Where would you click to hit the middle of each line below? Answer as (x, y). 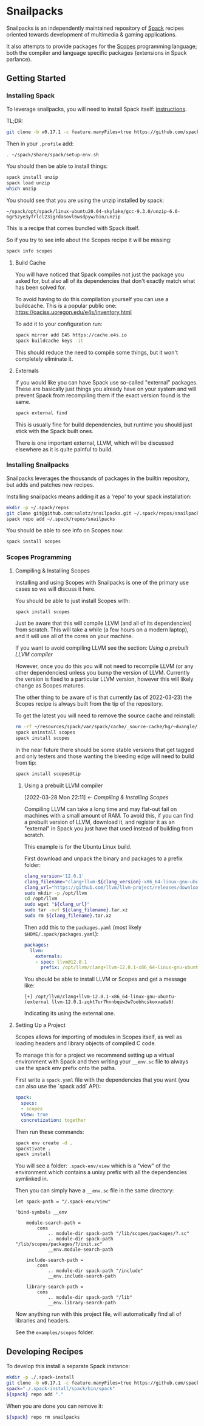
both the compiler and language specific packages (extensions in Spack (97, 52)
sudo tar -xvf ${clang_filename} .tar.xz (76, 910)
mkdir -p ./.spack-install (40, 1377)
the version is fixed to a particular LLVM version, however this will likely (104, 679)
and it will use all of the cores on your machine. (74, 636)
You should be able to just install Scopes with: (73, 600)
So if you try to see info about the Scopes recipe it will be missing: (89, 240)
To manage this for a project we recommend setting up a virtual (94, 1055)
